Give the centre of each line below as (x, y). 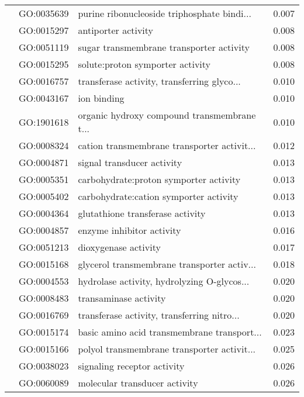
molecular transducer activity (138, 383)
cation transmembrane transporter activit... (167, 145)
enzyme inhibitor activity (129, 230)
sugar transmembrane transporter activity (164, 47)
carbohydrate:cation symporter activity (158, 196)
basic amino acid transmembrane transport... (170, 332)
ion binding (101, 98)
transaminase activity (122, 298)
